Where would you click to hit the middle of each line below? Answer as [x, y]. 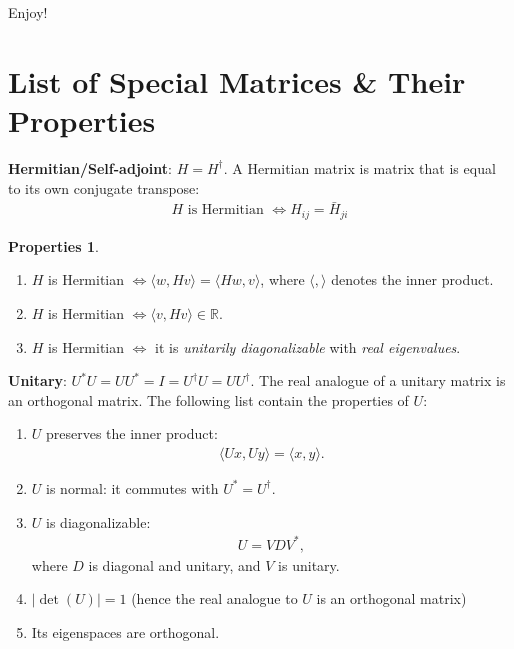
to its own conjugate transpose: [104, 187]
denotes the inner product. [412, 279]
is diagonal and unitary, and [174, 564]
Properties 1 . [53, 245]
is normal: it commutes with [132, 487]
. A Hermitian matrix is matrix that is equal [359, 167]
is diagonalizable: [98, 521]
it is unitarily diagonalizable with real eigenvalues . [308, 346]
